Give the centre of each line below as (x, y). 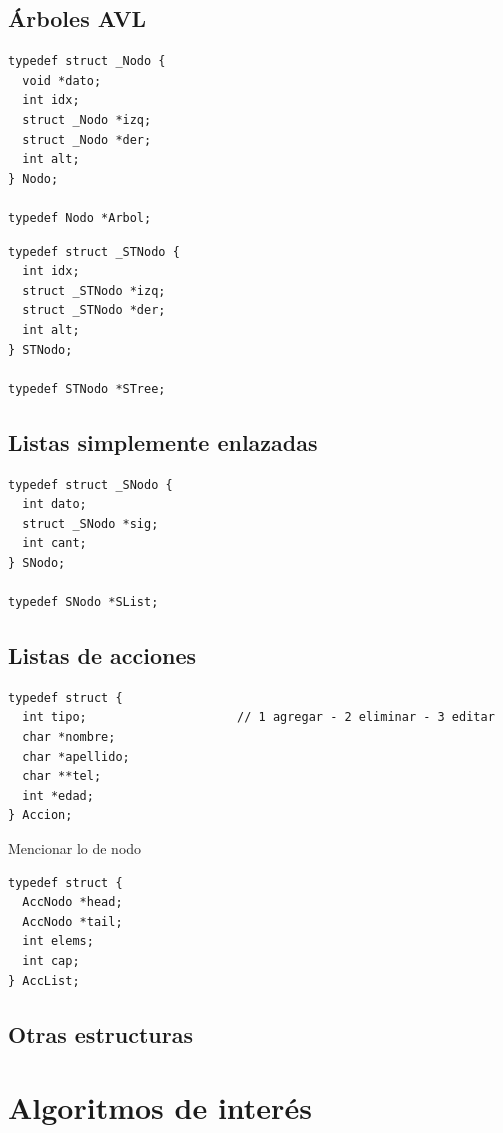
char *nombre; (69, 737)
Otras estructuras (100, 1033)
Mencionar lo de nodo (75, 848)
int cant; (54, 543)
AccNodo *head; (72, 902)
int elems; (58, 941)
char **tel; (62, 776)
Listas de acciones (102, 655)
